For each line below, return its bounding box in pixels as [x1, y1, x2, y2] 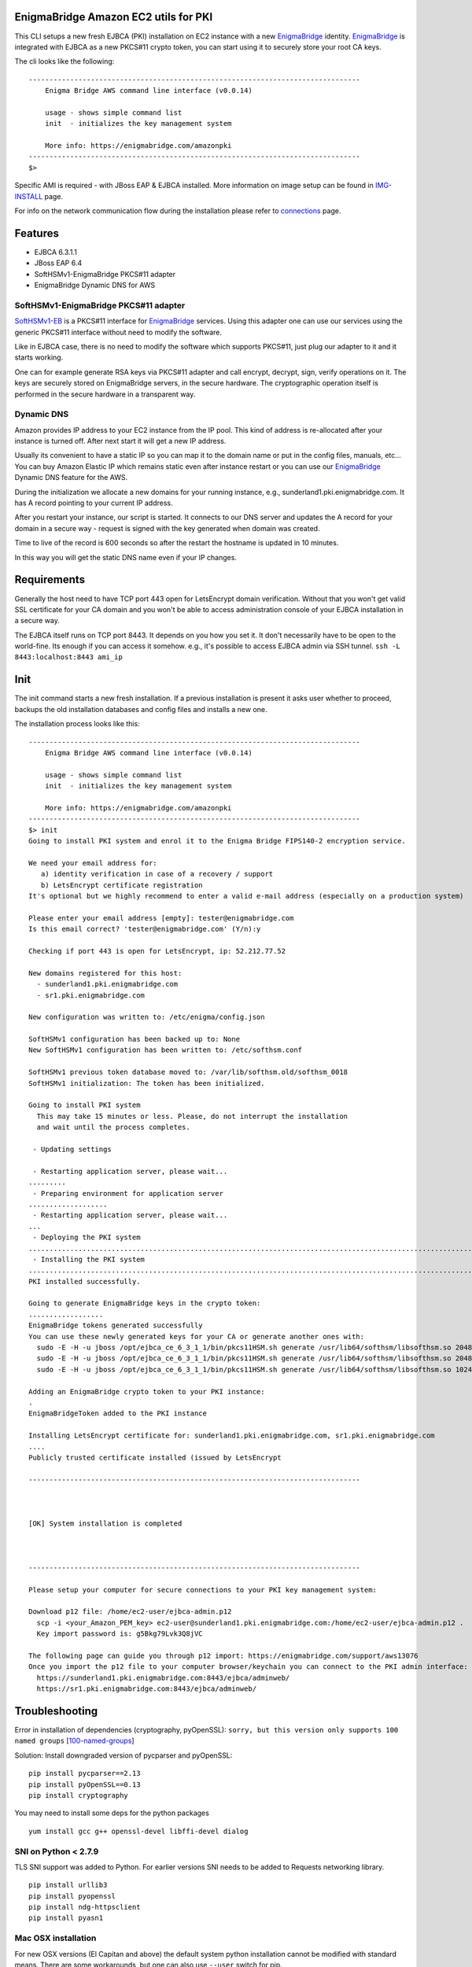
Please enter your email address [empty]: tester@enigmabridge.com [28, 913, 294, 922]
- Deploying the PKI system [32, 1233, 141, 1242]
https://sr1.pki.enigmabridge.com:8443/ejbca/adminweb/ [36, 1685, 257, 1693]
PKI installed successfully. [28, 1277, 141, 1286]
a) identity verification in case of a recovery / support [40, 869, 274, 879]
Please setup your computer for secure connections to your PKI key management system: [28, 1585, 378, 1594]
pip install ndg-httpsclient [28, 1902, 141, 1912]
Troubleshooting [14, 1704, 98, 1718]
